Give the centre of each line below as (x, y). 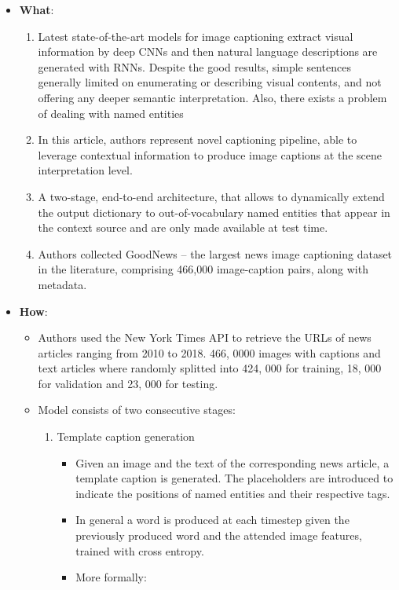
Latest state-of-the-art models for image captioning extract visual (196, 36)
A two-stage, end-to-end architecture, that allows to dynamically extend (211, 196)
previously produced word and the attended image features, (219, 535)
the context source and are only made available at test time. (183, 227)
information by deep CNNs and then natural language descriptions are (208, 51)
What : (37, 9)
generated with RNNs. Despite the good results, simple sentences (194, 66)
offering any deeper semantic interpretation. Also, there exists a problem (212, 97)
